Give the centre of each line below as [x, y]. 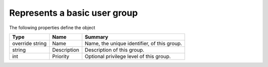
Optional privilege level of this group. [128, 56]
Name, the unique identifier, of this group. [133, 43]
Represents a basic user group [73, 13]
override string [29, 43]
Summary [97, 37]
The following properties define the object [52, 28]
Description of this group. [114, 50]
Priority [61, 56]
